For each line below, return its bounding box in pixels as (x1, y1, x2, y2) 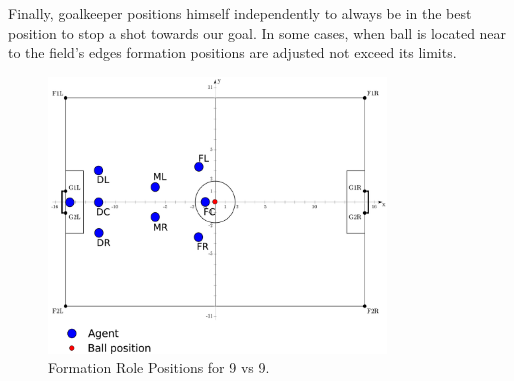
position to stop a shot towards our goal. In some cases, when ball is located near (8, 22, 507, 43)
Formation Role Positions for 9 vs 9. (48, 357, 270, 378)
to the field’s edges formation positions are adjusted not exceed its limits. (8, 42, 457, 63)
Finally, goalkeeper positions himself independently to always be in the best (8, 3, 472, 23)
